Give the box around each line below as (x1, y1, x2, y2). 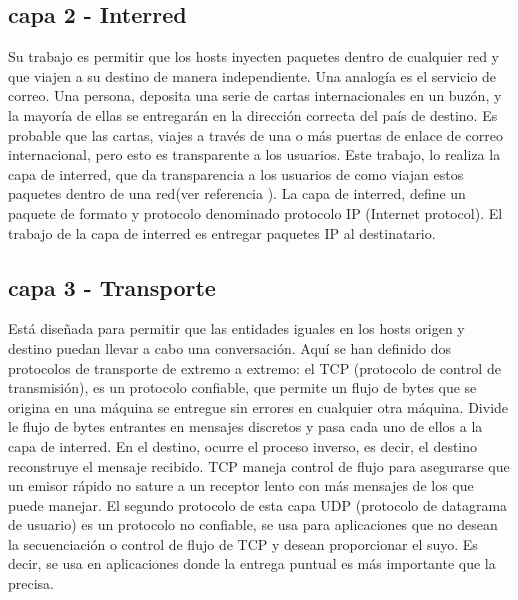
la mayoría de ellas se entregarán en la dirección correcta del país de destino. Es (8, 104, 498, 125)
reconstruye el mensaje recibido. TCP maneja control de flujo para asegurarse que (8, 455, 510, 476)
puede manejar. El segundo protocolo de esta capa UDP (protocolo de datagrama (8, 494, 508, 515)
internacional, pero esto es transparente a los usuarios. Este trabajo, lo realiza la (8, 144, 501, 165)
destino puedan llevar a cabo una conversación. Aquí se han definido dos (8, 337, 451, 358)
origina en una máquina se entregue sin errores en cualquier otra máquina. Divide (8, 396, 509, 417)
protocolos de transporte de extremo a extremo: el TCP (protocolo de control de (8, 357, 501, 378)
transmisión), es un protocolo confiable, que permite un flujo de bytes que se (8, 377, 477, 398)
